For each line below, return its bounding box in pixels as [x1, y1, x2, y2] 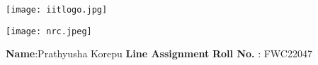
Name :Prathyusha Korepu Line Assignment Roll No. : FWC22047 [6, 46, 312, 61]
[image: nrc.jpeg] [6, 26, 92, 36]
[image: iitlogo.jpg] [6, 5, 108, 15]
